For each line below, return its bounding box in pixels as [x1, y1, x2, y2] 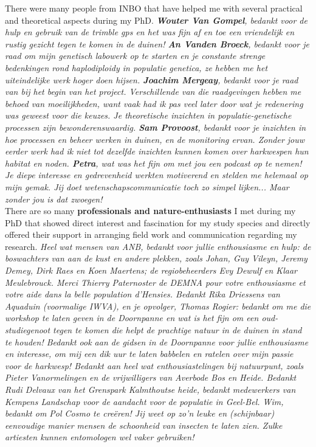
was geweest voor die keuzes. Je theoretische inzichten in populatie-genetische [5, 109, 292, 122]
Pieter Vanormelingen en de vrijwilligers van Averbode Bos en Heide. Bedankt [5, 371, 297, 384]
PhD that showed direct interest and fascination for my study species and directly [5, 216, 311, 229]
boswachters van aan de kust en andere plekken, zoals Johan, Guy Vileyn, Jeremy [5, 252, 307, 265]
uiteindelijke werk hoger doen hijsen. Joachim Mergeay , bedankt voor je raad [5, 73, 298, 86]
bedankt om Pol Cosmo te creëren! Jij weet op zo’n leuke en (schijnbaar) [5, 407, 275, 420]
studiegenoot [5, 324, 50, 336]
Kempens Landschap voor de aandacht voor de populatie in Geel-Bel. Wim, [5, 395, 284, 407]
